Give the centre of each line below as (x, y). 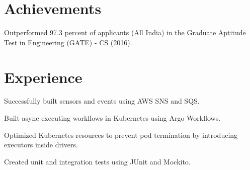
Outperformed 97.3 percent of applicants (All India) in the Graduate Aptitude (125, 32)
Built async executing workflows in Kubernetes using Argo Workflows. (112, 118)
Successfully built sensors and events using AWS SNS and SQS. (102, 101)
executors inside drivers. (41, 145)
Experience (43, 77)
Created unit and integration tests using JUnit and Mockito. (97, 161)
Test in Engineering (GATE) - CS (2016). (68, 42)
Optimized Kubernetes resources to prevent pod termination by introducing (121, 135)
